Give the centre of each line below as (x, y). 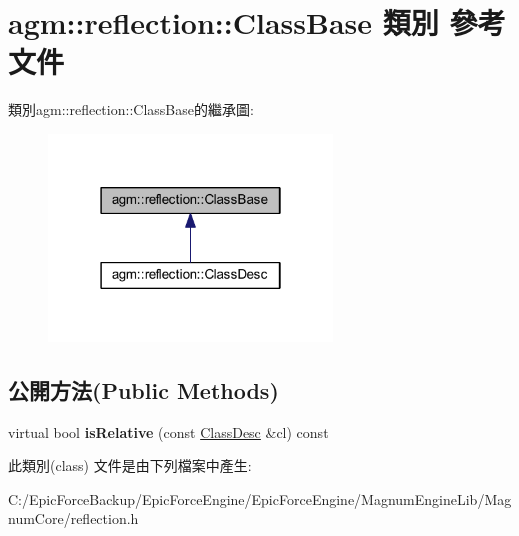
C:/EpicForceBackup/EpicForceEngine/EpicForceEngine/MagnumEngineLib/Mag (260, 498)
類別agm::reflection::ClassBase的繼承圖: (131, 109)
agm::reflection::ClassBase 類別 (223, 22)
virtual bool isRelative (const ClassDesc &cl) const (168, 431)
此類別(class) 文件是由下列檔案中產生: (130, 465)
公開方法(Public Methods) (143, 389)
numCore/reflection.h (73, 518)
